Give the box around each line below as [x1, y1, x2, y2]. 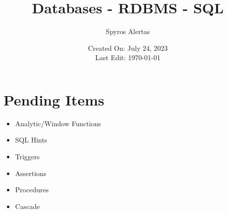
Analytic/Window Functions [15, 118, 101, 128]
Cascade [15, 201, 40, 211]
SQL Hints [15, 135, 47, 145]
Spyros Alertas [106, 26, 150, 36]
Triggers [15, 151, 40, 162]
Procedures [15, 184, 49, 195]
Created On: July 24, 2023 [88, 42, 168, 53]
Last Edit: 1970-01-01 [95, 52, 160, 63]
